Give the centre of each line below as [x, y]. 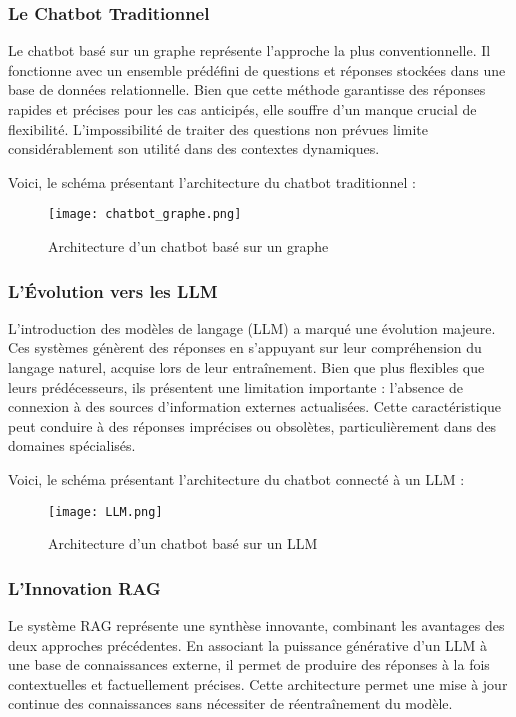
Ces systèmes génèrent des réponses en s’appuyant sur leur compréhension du [245, 347]
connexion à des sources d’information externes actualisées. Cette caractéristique [255, 406]
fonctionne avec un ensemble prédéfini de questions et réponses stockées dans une [257, 69]
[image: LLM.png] [105, 511]
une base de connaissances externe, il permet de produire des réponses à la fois [249, 664]
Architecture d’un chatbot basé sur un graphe [188, 246]
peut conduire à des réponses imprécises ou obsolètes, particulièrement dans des [252, 425]
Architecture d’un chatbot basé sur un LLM [183, 543]
